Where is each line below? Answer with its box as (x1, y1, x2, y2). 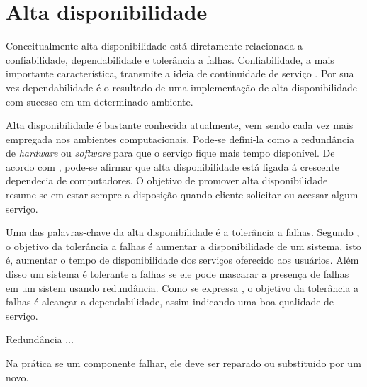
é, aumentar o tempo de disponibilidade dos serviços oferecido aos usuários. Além (6, 252, 359, 267)
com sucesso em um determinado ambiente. (6, 94, 193, 108)
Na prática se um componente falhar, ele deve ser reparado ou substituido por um (6, 356, 361, 370)
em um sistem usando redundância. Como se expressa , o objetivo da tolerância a (6, 280, 358, 295)
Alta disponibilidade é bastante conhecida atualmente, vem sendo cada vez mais (6, 118, 354, 133)
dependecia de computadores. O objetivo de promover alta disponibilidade (6, 173, 328, 188)
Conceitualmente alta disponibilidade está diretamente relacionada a (6, 38, 303, 53)
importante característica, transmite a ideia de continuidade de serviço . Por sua (6, 66, 354, 81)
